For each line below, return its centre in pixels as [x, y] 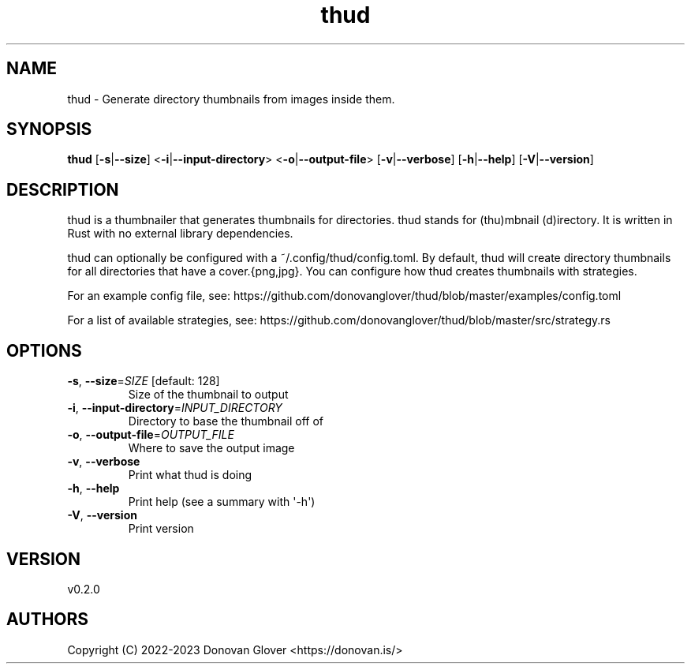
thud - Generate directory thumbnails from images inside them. [231, 99]
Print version [161, 529]
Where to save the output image [211, 448]
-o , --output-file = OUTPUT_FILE [151, 435]
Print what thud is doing [190, 475]
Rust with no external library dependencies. [180, 234]
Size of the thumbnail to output [208, 395]
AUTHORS [48, 619]
